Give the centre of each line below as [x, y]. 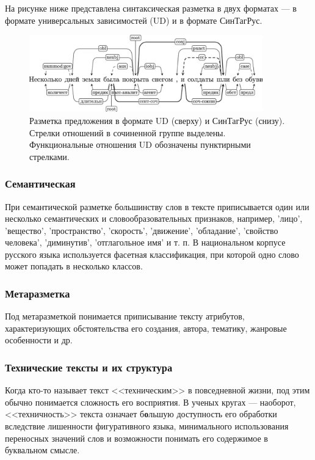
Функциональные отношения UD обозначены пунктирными [140, 144]
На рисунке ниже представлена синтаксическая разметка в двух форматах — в [151, 8]
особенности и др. [39, 340]
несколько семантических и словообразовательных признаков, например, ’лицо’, [154, 218]
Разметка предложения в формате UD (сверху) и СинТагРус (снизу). [157, 120]
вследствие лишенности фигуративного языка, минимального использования [147, 426]
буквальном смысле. [42, 450]
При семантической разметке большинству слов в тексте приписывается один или [157, 206]
